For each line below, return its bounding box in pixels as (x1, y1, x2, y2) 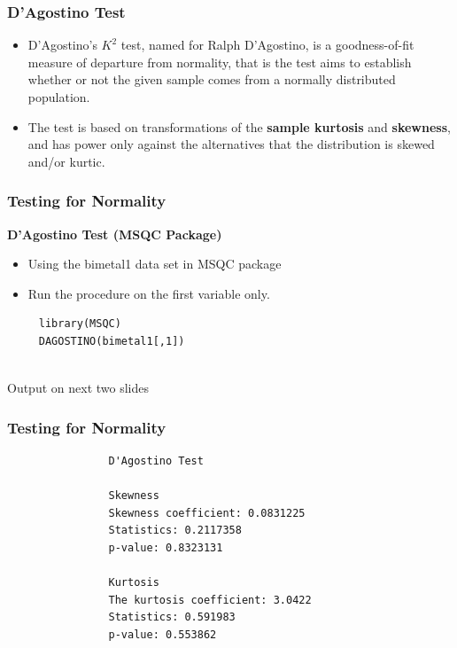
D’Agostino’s (27, 35, 97, 54)
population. (27, 88, 90, 105)
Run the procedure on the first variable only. (27, 284, 270, 302)
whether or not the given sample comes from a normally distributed (27, 70, 396, 89)
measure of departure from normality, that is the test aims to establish (27, 52, 412, 71)
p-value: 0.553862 (108, 628, 217, 641)
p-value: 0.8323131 (108, 541, 223, 554)
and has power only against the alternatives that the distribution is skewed (27, 135, 435, 153)
